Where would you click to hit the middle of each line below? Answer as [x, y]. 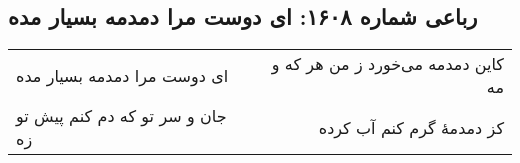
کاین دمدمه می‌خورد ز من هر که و [387, 64]
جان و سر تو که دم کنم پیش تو [121, 116]
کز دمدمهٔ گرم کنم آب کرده [411, 127]
